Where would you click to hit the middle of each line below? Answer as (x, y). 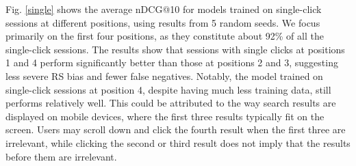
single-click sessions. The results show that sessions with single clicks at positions (175, 49)
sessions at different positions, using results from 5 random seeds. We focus (163, 22)
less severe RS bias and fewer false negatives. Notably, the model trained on (164, 75)
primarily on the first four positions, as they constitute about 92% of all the (165, 36)
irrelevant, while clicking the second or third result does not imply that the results (178, 142)
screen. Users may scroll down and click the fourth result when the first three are (176, 129)
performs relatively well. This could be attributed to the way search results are (171, 103)
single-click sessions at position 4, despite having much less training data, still (168, 89)
